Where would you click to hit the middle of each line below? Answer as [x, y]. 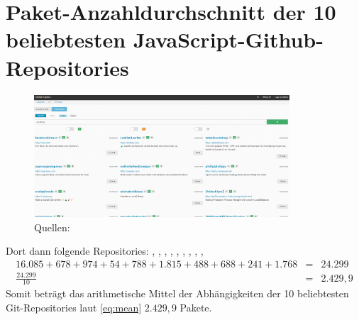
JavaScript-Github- [228, 39]
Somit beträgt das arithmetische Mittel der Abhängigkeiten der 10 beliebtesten [177, 293]
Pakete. [196, 308]
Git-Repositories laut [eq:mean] [74, 308]
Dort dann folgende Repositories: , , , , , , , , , [105, 251]
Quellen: [52, 227]
